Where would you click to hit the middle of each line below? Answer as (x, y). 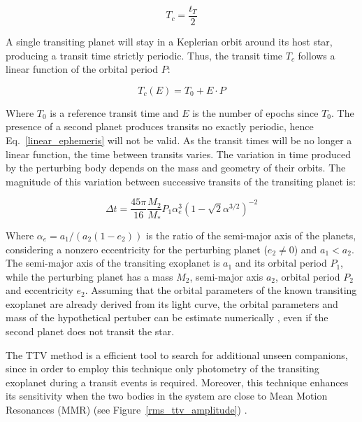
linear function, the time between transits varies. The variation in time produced (178, 154)
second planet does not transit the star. (90, 331)
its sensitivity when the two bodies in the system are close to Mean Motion (167, 396)
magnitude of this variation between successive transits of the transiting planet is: (181, 181)
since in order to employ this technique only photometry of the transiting (162, 368)
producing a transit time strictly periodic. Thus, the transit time (144, 55)
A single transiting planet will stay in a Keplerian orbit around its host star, (169, 42)
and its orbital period (281, 263)
